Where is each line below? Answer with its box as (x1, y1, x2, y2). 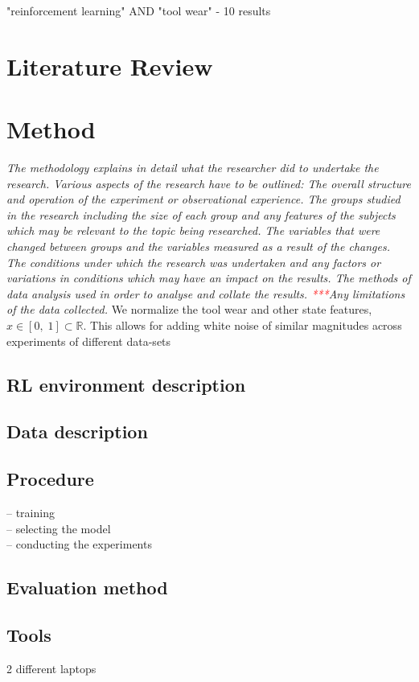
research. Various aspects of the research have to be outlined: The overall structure (6, 175, 411, 191)
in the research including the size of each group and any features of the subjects (6, 206, 396, 223)
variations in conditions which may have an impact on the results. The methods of (6, 269, 411, 286)
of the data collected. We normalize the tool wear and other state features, (6, 301, 372, 318)
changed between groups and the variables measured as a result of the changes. (6, 238, 390, 255)
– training (6, 503, 55, 520)
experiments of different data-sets (6, 332, 171, 349)
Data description (6, 419, 148, 444)
